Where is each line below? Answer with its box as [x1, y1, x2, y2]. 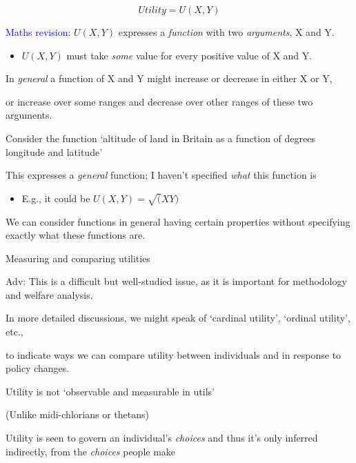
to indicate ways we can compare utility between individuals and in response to [6, 347, 342, 362]
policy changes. [6, 361, 70, 375]
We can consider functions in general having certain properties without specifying [6, 214, 350, 228]
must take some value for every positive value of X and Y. [66, 48, 313, 62]
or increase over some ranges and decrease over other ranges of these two [6, 94, 313, 108]
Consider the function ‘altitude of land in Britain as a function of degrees [6, 130, 315, 145]
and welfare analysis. [6, 287, 93, 302]
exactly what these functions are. [6, 228, 146, 242]
